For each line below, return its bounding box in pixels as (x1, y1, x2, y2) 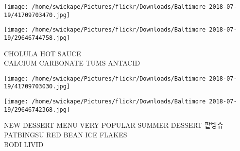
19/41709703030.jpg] (4, 83, 70, 90)
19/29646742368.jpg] (4, 106, 70, 113)
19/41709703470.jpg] (4, 11, 70, 18)
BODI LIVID (4, 139, 44, 149)
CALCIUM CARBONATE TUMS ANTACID (4, 58, 140, 68)
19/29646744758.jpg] (4, 34, 70, 41)
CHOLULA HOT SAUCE (4, 48, 81, 58)
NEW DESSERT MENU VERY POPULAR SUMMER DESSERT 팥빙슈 (4, 120, 223, 130)
